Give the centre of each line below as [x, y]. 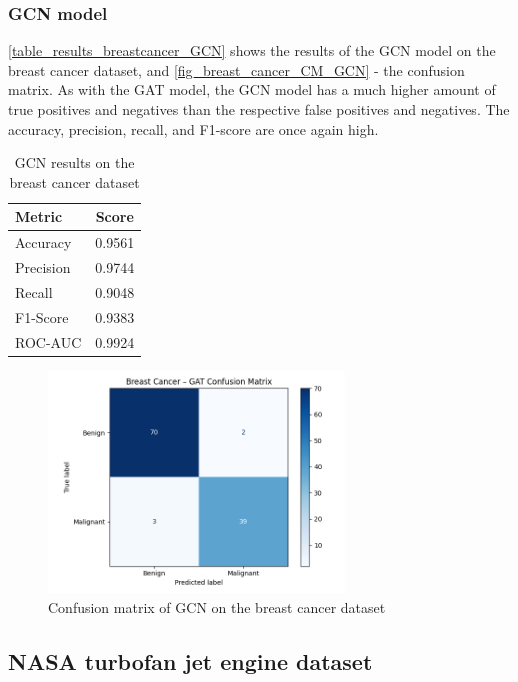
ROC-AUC [48, 341]
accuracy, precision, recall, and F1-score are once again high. [193, 128]
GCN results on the [74, 162]
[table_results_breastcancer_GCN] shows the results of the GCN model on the [252, 50]
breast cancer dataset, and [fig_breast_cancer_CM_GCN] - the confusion [236, 69]
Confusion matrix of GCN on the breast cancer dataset [217, 606]
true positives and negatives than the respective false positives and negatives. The [259, 109]
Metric [39, 216]
